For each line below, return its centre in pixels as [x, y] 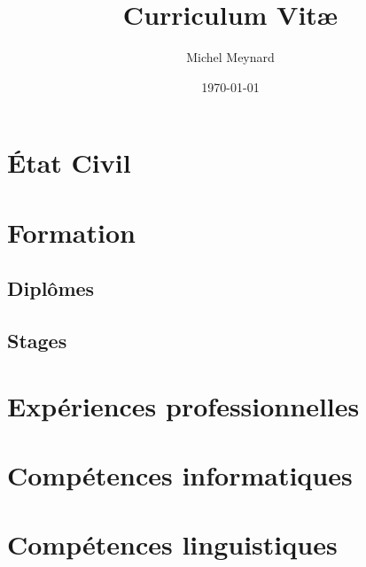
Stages [37, 341]
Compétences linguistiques [172, 544]
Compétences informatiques [180, 475]
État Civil [69, 163]
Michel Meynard [230, 57]
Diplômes [51, 288]
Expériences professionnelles [183, 405]
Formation [71, 232]
